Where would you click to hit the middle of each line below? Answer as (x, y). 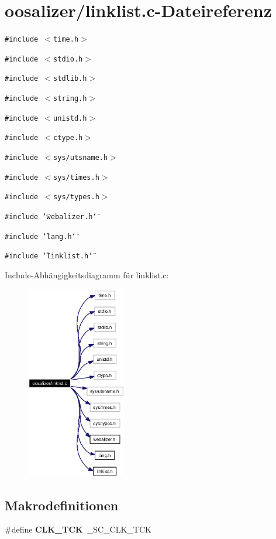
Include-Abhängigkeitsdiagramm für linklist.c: (87, 275)
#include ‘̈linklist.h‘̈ (49, 256)
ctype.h (68, 138)
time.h (66, 40)
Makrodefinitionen (62, 505)
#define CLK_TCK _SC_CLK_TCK (78, 529)
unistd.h (70, 118)
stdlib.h (70, 79)
